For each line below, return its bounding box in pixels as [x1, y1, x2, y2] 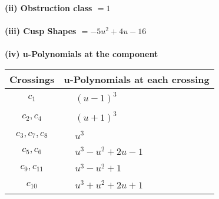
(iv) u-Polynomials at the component [5, 48, 158, 60]
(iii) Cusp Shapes [5, 25, 77, 37]
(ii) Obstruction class [5, 2, 92, 14]
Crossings [9, 72, 55, 86]
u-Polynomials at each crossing [64, 72, 210, 86]
